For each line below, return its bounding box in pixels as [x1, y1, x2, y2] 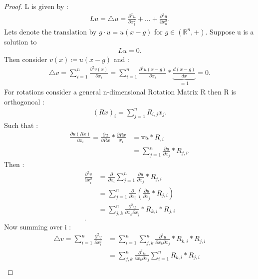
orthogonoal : [4, 96, 44, 106]
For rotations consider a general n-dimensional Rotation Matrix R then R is [4, 86, 236, 97]
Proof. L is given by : [4, 1, 68, 11]
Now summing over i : [4, 221, 71, 231]
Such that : [4, 119, 38, 130]
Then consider [4, 54, 47, 64]
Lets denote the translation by [4, 26, 97, 36]
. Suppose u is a [205, 26, 254, 36]
